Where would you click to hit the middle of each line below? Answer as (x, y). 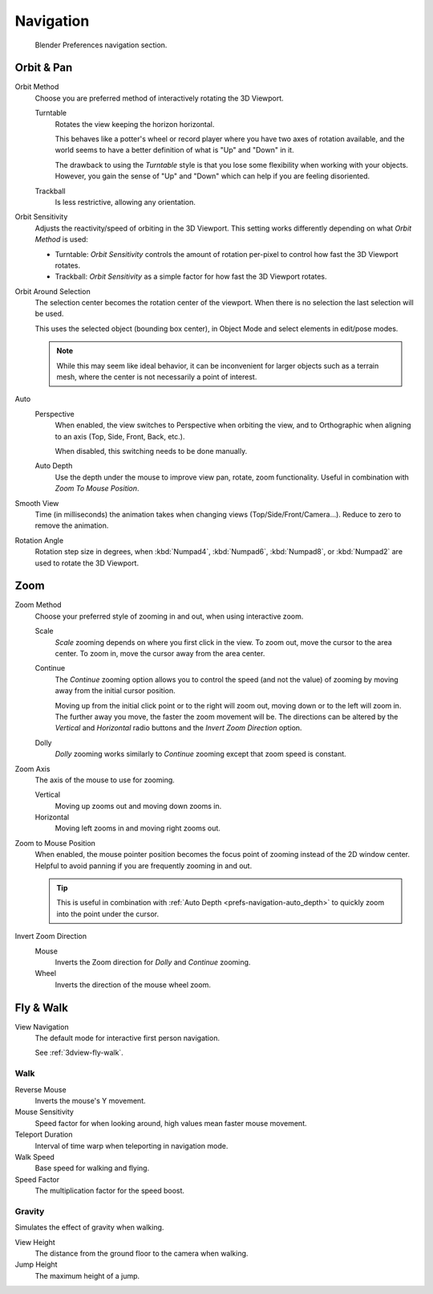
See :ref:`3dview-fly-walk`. (79, 1053)
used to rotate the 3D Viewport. (87, 563)
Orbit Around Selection (53, 291)
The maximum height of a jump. (87, 1276)
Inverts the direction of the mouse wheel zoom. (133, 985)
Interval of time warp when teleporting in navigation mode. (132, 1145)
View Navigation (42, 1027)
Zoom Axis (32, 769)
